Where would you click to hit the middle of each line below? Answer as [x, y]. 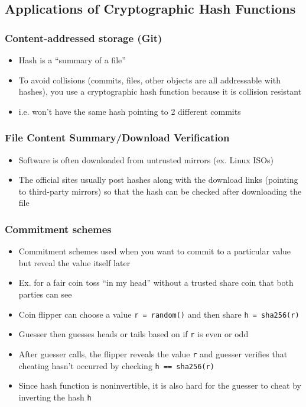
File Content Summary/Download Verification [117, 138]
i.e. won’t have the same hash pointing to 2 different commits [130, 111]
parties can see [45, 294]
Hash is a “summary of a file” [72, 60]
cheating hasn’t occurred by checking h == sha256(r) [116, 365]
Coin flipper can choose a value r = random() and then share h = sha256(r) [159, 314]
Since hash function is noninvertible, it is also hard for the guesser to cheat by [160, 385]
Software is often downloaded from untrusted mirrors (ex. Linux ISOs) [146, 159]
